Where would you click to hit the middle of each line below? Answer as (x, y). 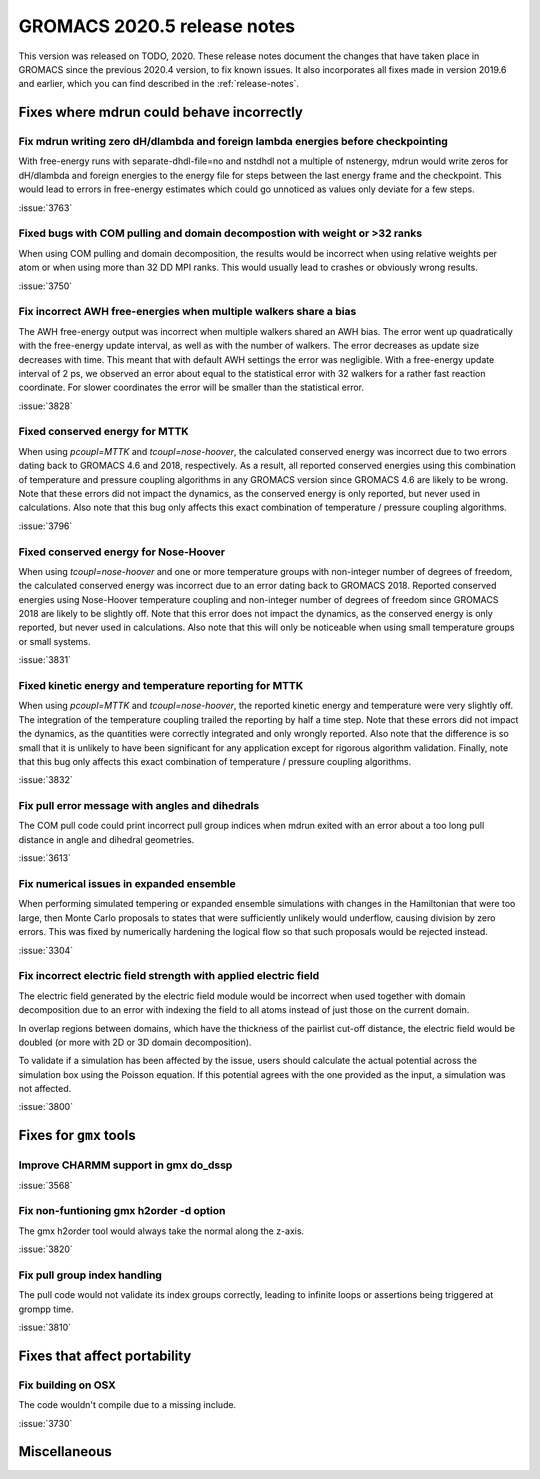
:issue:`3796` (45, 526)
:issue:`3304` (46, 950)
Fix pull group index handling (90, 1275)
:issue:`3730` (45, 1423)
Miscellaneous (65, 1451)
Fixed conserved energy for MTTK (103, 432)
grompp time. (46, 1309)
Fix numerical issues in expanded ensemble (127, 884)
